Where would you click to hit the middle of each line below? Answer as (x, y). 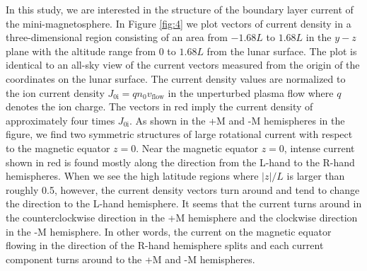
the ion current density (55, 92)
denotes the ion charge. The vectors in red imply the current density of (159, 106)
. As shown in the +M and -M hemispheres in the (237, 120)
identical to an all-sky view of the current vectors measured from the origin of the (183, 65)
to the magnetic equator (58, 148)
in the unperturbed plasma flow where (251, 92)
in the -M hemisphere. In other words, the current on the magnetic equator (169, 231)
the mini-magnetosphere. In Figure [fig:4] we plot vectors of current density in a (179, 23)
